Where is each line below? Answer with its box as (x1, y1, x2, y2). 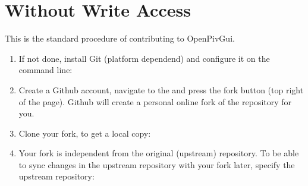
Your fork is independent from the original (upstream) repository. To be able (18, 147, 299, 159)
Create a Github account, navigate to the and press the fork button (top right (18, 83, 304, 96)
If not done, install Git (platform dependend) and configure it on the (18, 52, 270, 64)
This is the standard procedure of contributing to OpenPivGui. (5, 32, 235, 45)
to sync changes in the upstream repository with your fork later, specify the (18, 158, 295, 171)
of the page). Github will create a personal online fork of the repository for (18, 95, 292, 108)
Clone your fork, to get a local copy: (18, 127, 151, 139)
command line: (18, 64, 73, 76)
